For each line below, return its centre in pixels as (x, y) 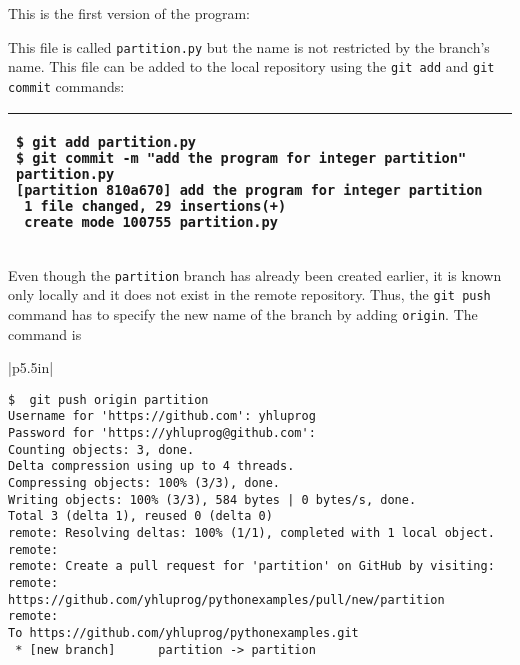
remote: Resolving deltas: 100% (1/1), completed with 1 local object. (251, 532)
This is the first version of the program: (129, 13)
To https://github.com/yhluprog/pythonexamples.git (183, 632)
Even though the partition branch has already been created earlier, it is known (255, 274)
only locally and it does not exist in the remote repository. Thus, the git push (249, 294)
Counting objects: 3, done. (101, 449)
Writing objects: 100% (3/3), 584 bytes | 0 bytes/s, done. (212, 499)
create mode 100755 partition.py (151, 221)
